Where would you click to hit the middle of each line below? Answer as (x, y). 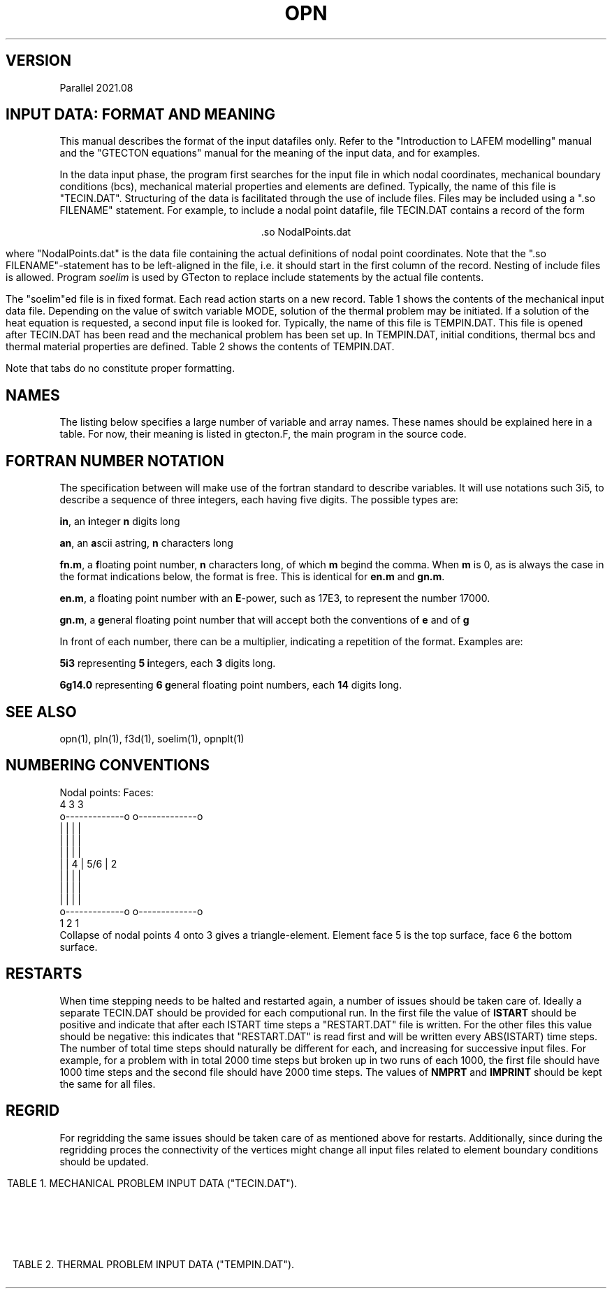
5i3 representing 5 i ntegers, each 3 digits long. (168, 663)
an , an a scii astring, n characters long (146, 543)
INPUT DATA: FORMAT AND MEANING (140, 115)
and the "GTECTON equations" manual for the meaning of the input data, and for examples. (270, 153)
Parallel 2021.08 (96, 87)
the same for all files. (108, 1084)
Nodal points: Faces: (107, 792)
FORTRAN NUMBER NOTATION (115, 461)
